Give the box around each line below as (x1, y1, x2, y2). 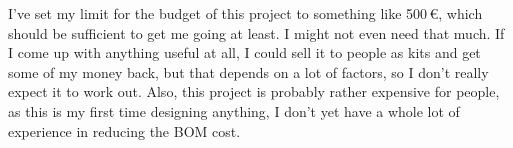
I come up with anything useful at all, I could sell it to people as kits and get (8, 42, 481, 63)
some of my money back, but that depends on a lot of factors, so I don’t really (8, 61, 489, 82)
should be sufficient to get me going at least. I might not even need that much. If (8, 22, 505, 43)
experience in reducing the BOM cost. (8, 120, 241, 141)
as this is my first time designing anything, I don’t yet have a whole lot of (8, 100, 460, 121)
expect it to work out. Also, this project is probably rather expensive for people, (8, 81, 500, 102)
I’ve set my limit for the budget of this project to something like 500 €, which (8, 3, 483, 23)
